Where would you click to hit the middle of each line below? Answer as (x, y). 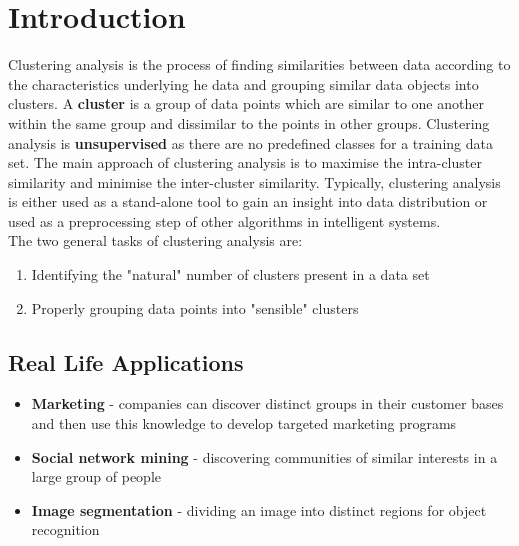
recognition (65, 529)
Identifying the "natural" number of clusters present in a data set (230, 274)
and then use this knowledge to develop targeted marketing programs (244, 423)
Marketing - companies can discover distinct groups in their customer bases (267, 403)
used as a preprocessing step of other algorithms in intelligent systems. (224, 220)
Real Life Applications (126, 361)
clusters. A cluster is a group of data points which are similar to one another (246, 103)
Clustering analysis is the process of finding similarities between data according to (259, 64)
